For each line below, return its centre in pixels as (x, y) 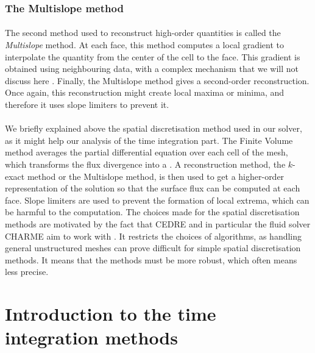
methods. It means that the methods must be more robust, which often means (151, 259)
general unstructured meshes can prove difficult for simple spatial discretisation (153, 248)
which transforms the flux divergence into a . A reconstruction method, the (145, 164)
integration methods (91, 337)
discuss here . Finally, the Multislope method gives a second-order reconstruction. (157, 80)
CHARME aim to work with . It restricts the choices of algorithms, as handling (154, 236)
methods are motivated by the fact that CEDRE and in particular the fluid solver (158, 223)
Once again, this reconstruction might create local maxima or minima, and (145, 92)
